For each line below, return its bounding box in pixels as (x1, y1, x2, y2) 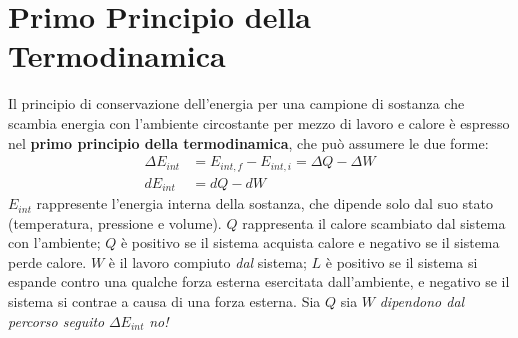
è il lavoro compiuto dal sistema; (108, 251, 307, 272)
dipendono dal (379, 291, 465, 312)
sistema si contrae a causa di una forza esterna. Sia (8, 291, 321, 312)
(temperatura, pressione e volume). (8, 212, 222, 233)
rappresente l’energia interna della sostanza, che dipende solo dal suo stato (36, 193, 493, 214)
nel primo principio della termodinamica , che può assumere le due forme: (8, 132, 489, 153)
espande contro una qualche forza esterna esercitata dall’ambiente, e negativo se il (8, 271, 510, 292)
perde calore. (8, 251, 87, 272)
